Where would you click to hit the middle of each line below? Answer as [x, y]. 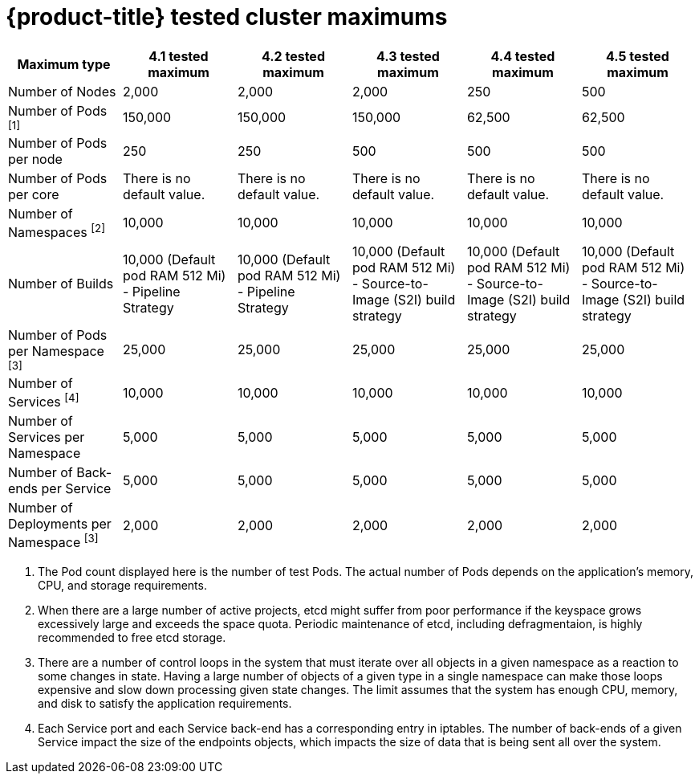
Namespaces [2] [57, 231]
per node [35, 159]
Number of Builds [61, 284]
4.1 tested [179, 56]
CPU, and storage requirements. [122, 585]
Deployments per [60, 524]
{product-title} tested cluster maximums [227, 17]
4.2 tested [293, 56]
